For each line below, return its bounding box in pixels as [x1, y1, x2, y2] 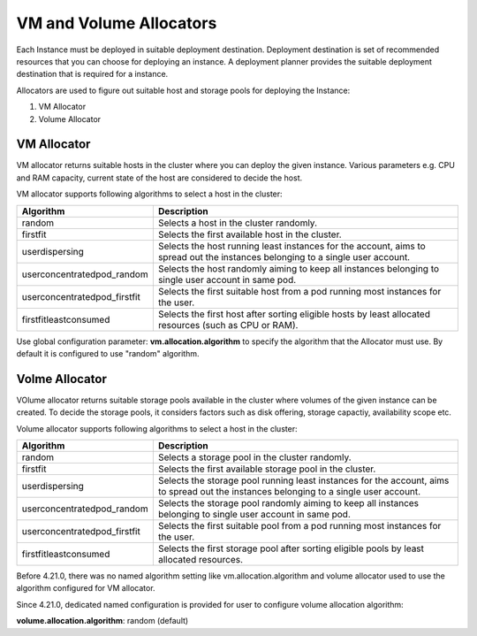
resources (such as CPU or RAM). [157, 318, 299, 331]
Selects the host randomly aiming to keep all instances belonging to [157, 262, 440, 274]
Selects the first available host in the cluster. [157, 228, 342, 241]
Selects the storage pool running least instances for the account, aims [157, 474, 450, 487]
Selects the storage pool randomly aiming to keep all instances [157, 497, 420, 510]
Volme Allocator [16, 372, 108, 387]
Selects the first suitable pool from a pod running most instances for [157, 520, 442, 533]
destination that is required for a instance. [16, 69, 169, 80]
